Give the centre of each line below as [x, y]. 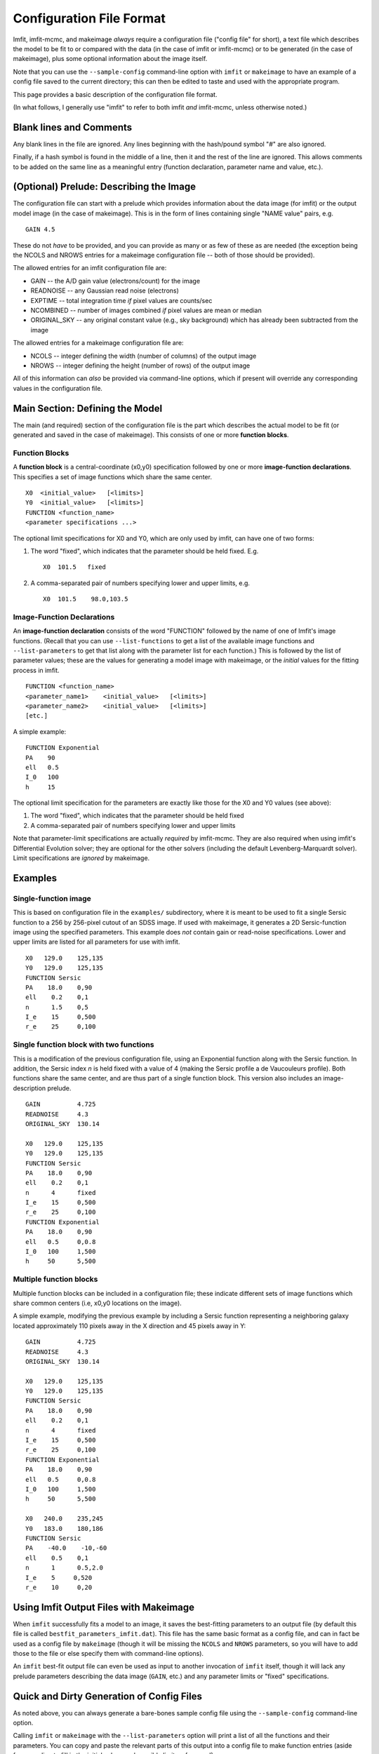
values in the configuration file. [58, 388]
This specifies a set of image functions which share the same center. [112, 476]
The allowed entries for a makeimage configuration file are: [98, 343]
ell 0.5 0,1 [57, 1558]
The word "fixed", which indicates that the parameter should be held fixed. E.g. [145, 551]
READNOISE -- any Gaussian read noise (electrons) [105, 290]
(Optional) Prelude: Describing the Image [105, 187]
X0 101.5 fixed [75, 567]
